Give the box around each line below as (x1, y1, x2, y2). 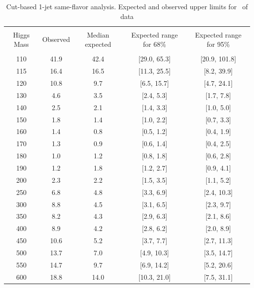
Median (86, 29, 109, 39)
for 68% (143, 39, 166, 49)
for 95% (207, 39, 230, 49)
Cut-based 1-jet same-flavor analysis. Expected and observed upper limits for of (6, 1, 248, 11)
